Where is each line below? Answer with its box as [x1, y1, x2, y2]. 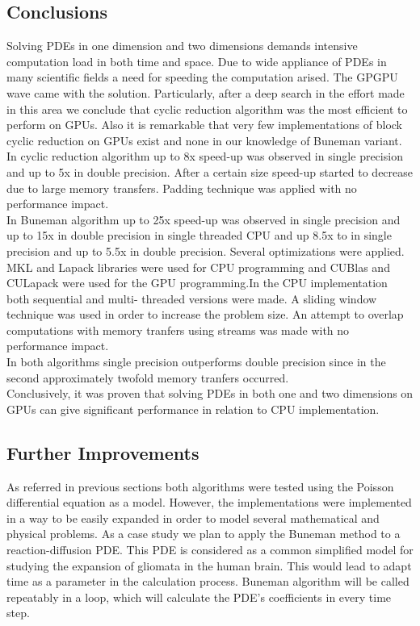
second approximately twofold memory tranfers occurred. [6, 369, 289, 386]
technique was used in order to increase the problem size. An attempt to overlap [6, 306, 404, 323]
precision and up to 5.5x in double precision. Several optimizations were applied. [6, 242, 405, 259]
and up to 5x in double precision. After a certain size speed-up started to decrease [6, 163, 414, 180]
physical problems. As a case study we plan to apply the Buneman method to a [6, 525, 401, 542]
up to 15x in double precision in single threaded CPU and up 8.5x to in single [6, 227, 392, 244]
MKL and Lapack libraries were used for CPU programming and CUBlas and [6, 258, 390, 275]
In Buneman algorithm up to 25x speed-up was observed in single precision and [6, 211, 401, 227]
